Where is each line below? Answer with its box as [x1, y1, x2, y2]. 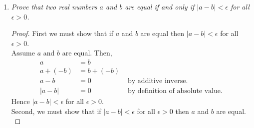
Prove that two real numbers [11, 1, 97, 11]
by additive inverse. [128, 77, 188, 85]
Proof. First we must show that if [11, 28, 113, 38]
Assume [11, 47, 35, 58]
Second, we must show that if [11, 105, 101, 116]
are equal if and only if [125, 1, 195, 11]
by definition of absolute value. [128, 87, 223, 95]
